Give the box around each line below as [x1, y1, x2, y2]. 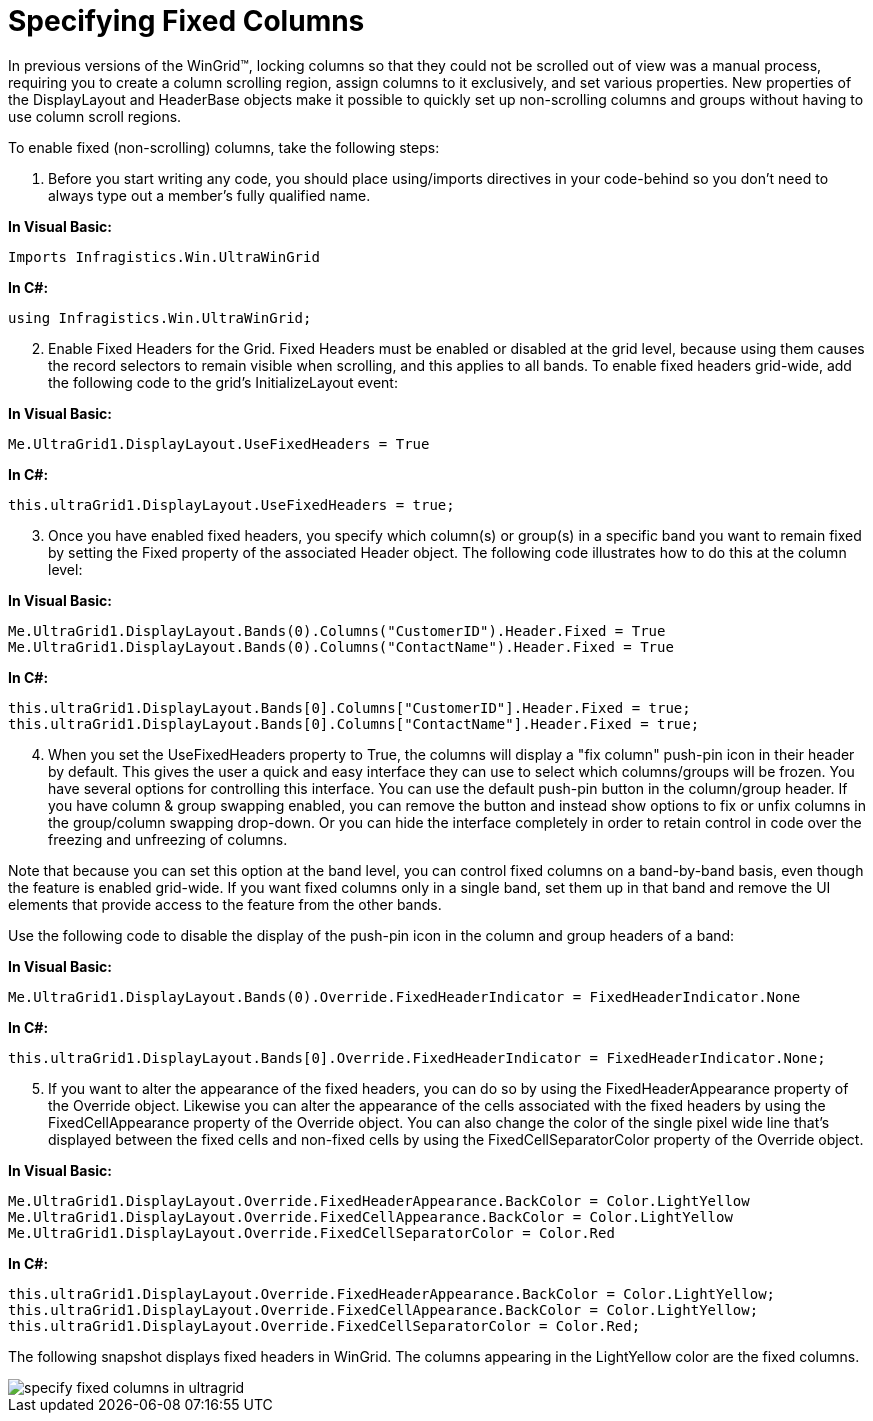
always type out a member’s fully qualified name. [48, 186, 371, 204]
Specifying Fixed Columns [8, 4, 365, 38]
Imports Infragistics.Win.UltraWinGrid [8, 248, 320, 265]
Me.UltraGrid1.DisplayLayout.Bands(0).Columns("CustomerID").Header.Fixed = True [8, 622, 666, 639]
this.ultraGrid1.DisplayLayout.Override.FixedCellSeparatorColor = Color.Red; [8, 1317, 641, 1334]
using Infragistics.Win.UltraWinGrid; [8, 309, 312, 326]
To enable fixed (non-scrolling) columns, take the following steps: [8, 138, 440, 156]
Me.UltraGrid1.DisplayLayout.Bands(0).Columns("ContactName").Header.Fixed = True [8, 638, 674, 655]
